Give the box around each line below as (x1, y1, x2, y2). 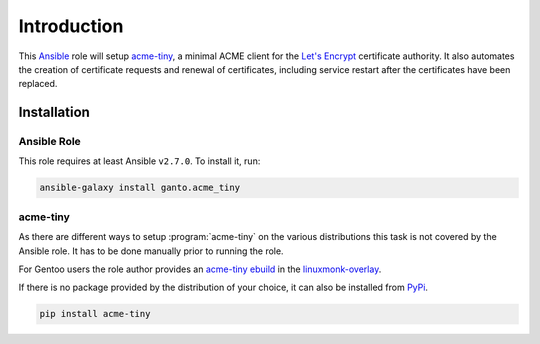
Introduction (18, 15, 124, 37)
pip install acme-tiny (39, 308, 151, 320)
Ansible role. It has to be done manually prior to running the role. (18, 245, 284, 257)
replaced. (18, 78, 58, 90)
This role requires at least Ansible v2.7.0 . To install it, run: (18, 155, 261, 167)
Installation (18, 104, 90, 121)
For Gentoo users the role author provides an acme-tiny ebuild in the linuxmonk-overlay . (18, 263, 382, 275)
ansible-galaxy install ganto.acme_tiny (39, 182, 240, 194)
